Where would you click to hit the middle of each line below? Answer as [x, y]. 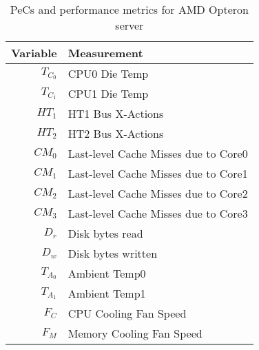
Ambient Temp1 [107, 293]
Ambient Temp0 [107, 273]
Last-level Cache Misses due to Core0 [158, 153]
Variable [34, 53]
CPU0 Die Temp [108, 73]
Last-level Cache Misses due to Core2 [158, 193]
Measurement [105, 53]
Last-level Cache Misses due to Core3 [158, 213]
